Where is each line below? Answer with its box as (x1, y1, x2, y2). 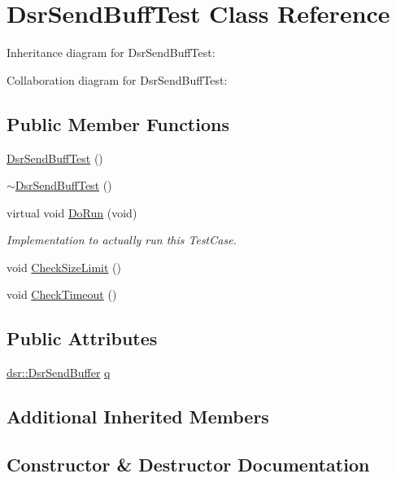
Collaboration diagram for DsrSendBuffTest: (7, 71, 228, 88)
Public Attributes (7, 326, 158, 351)
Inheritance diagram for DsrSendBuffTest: (7, 44, 215, 61)
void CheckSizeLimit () (7, 258, 121, 275)
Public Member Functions (7, 111, 229, 136)
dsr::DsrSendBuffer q (7, 364, 111, 381)
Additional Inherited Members (7, 404, 269, 429)
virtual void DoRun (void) (7, 204, 137, 221)
